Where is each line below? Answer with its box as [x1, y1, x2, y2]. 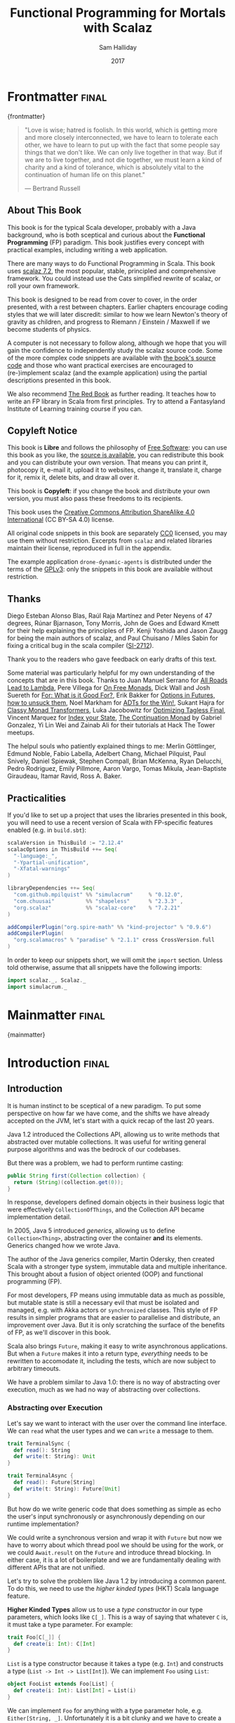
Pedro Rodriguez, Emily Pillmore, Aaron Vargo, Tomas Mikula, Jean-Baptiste [7, 765, 227, 773]
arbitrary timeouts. [7, 1365, 61, 1373]
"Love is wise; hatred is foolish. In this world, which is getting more [24, 125, 218, 134]
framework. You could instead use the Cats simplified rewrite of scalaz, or [7, 274, 221, 282]
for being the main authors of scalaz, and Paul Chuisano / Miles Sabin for [7, 634, 219, 642]
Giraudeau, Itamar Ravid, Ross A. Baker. [7, 772, 122, 781]
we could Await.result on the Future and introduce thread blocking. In [7, 1548, 212, 1556]
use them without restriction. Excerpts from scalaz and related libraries [7, 536, 213, 545]
